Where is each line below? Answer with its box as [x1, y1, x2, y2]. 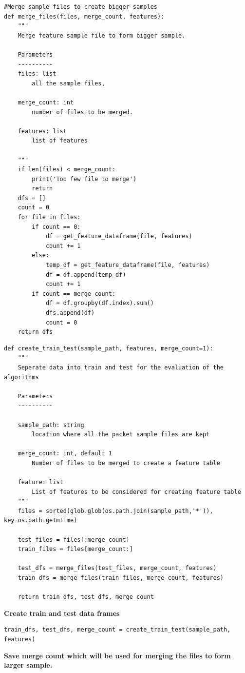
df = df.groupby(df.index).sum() [45, 300, 154, 307]
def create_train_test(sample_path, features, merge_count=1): [4, 345, 213, 352]
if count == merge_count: [32, 290, 116, 297]
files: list [18, 70, 57, 78]
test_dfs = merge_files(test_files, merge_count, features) [18, 565, 217, 572]
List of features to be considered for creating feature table [32, 488, 241, 495]
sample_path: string [18, 421, 84, 428]
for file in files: [18, 214, 81, 221]
